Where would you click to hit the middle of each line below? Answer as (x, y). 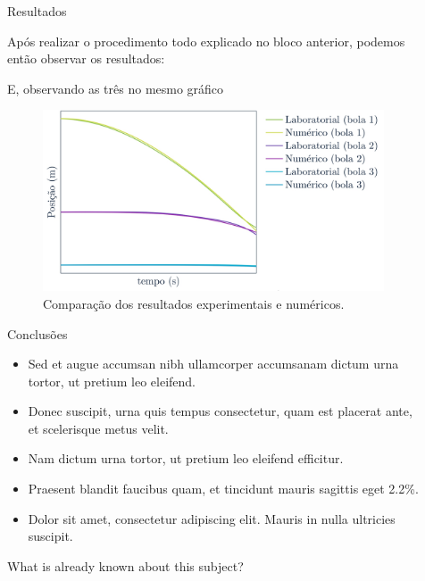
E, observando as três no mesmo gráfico (116, 88)
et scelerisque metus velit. (98, 428)
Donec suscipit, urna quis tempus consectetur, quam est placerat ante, (220, 411)
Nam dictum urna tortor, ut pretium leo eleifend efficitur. (186, 458)
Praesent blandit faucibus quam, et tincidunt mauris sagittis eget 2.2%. (223, 489)
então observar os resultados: (86, 58)
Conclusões (37, 333)
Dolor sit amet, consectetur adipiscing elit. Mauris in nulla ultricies (212, 518)
